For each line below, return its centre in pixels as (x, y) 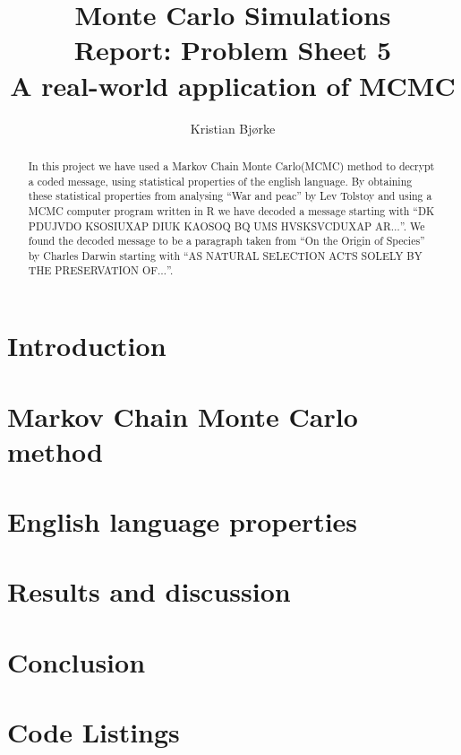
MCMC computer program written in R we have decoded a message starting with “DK (231, 210)
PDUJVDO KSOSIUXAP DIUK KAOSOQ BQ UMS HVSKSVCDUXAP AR (209, 226)
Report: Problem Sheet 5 (233, 50)
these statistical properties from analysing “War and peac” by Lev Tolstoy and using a (230, 196)
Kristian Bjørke (233, 128)
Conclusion (77, 661)
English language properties (183, 521)
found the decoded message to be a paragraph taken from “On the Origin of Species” (226, 241)
